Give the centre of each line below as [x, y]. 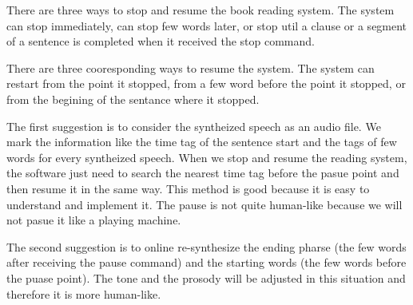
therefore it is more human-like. [84, 293]
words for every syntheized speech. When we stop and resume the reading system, [207, 157]
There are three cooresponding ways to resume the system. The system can [191, 67]
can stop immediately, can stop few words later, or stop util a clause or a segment [207, 25]
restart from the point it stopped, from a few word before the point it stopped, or [206, 83]
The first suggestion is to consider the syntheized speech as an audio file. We [194, 126]
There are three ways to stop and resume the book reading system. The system [201, 10]
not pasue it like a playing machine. [94, 220]
